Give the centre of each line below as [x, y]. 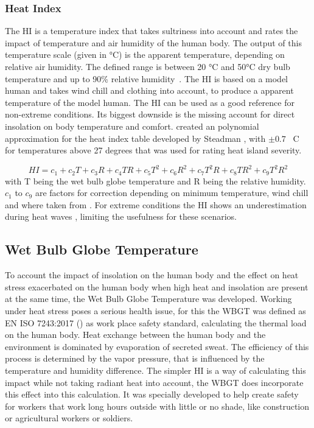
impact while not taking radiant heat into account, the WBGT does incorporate [154, 382]
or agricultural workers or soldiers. [69, 418]
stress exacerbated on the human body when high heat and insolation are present [157, 286]
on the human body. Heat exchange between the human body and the [135, 335]
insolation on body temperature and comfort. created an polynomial [132, 126]
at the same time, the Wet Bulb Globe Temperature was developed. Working [148, 299]
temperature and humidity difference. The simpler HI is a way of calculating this [155, 370]
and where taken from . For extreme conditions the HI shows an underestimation [156, 204]
